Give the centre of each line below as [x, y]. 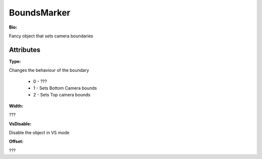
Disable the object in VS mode [39, 132]
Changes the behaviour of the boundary [49, 70]
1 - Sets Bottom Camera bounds [65, 88]
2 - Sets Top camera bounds [62, 95]
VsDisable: [20, 124]
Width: [16, 106]
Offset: [16, 142]
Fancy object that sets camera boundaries [51, 36]
